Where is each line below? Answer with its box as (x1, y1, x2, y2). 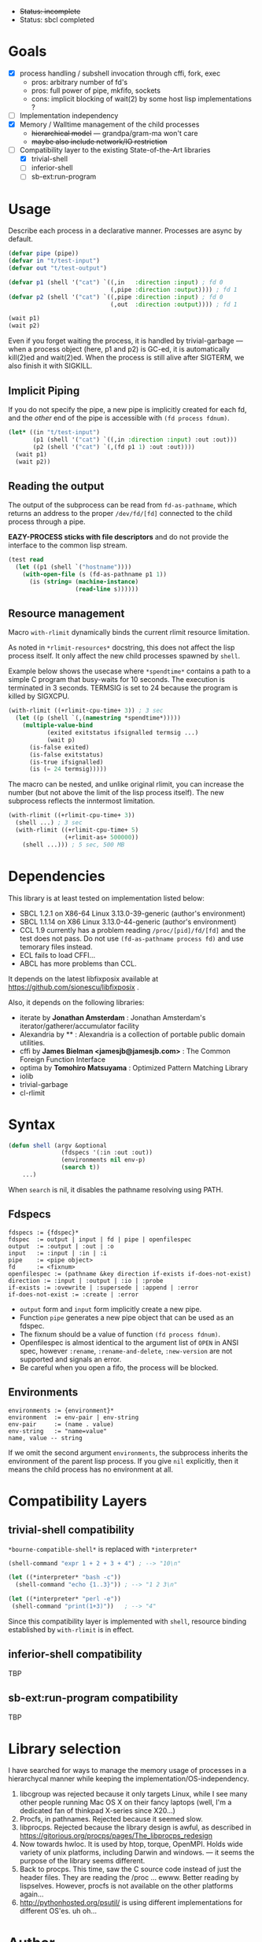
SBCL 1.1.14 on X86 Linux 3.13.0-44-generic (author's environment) (19, 916, 237, 927)
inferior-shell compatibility (8, 1648, 143, 1661)
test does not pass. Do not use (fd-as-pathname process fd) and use (19, 934, 244, 943)
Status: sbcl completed (19, 15, 94, 24)
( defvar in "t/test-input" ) (8, 257, 101, 265)
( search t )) (61, 1163, 101, 1171)
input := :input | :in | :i (8, 1249, 108, 1257)
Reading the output (8, 479, 105, 492)
